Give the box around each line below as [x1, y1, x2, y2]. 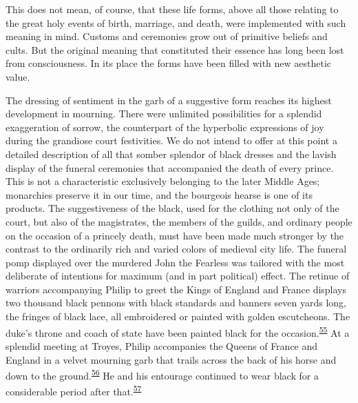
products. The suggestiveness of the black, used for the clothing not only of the [6, 201, 339, 215]
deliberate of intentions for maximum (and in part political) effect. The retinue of [6, 268, 350, 283]
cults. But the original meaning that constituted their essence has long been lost [6, 42, 344, 57]
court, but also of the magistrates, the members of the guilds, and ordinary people [6, 214, 352, 228]
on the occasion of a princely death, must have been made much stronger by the [6, 228, 344, 242]
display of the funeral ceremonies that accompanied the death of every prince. [6, 160, 334, 175]
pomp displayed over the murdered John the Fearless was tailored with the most [6, 255, 345, 269]
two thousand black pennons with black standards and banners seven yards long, [6, 295, 346, 310]
